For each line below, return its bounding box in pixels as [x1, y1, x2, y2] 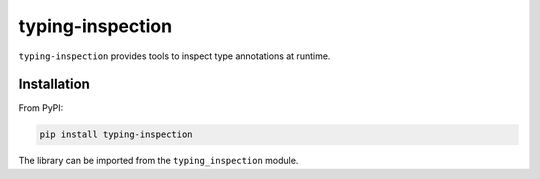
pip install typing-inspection [39, 129, 194, 140]
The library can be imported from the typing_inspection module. [18, 155, 299, 167]
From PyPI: [18, 102, 64, 114]
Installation [18, 76, 90, 93]
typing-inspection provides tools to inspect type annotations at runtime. [18, 50, 331, 62]
